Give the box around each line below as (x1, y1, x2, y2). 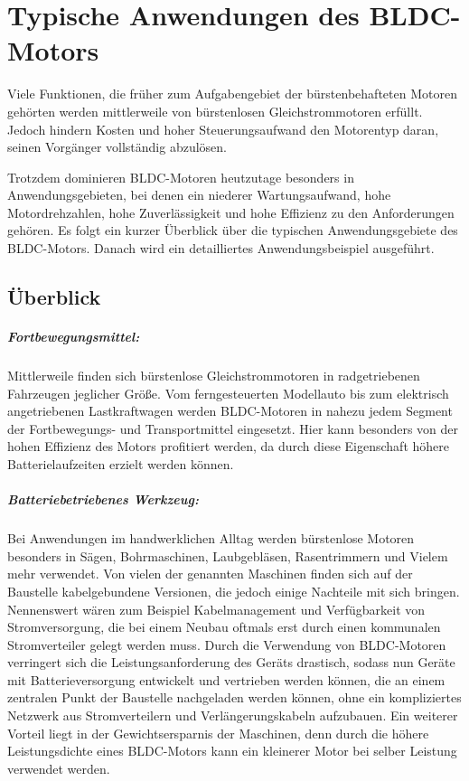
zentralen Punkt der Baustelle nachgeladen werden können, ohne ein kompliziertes (7, 688, 462, 707)
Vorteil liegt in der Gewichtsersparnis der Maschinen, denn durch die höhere (7, 723, 429, 742)
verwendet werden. (7, 758, 110, 777)
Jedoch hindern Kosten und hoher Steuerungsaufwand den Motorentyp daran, (7, 119, 439, 138)
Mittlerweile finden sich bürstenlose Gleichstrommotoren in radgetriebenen (7, 366, 420, 384)
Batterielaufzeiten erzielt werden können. (7, 454, 234, 473)
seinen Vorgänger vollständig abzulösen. (7, 137, 227, 156)
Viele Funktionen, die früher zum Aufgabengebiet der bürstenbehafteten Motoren (7, 84, 457, 103)
